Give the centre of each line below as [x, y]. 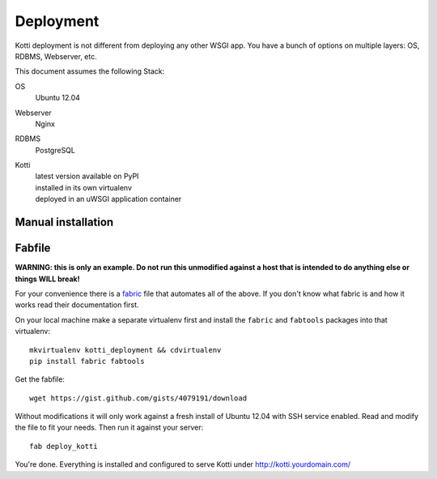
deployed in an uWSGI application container [108, 199]
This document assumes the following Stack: [90, 71]
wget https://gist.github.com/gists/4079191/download [138, 398]
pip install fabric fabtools [87, 361]
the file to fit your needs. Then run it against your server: [109, 428]
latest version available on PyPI [87, 176]
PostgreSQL [55, 150]
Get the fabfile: [40, 379]
